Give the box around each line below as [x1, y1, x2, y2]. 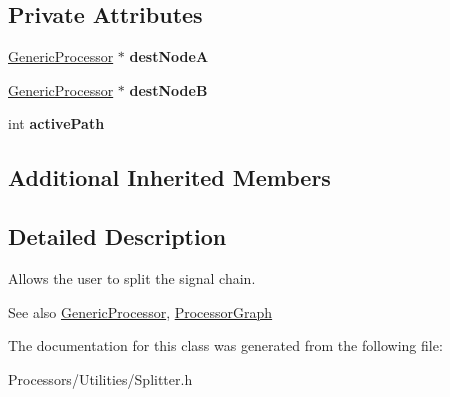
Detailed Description [8, 221, 227, 252]
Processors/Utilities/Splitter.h [8, 368, 193, 389]
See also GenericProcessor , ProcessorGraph [8, 301, 273, 322]
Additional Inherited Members [8, 162, 331, 193]
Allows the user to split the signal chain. [8, 267, 256, 288]
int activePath [8, 113, 105, 134]
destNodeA [129, 46, 209, 67]
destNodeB [129, 79, 208, 100]
